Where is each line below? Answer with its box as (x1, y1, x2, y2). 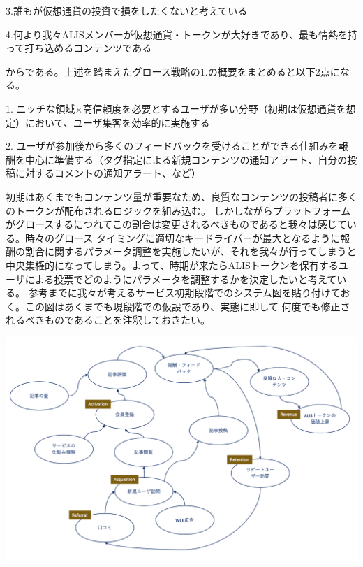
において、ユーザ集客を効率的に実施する (24, 115, 210, 129)
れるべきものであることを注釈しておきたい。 (6, 313, 211, 327)
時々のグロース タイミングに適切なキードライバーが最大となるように (24, 230, 341, 245)
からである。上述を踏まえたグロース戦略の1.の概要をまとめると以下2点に (6, 64, 340, 78)
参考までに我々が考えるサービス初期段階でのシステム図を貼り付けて (28, 285, 341, 300)
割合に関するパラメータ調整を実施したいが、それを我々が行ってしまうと (24, 244, 357, 259)
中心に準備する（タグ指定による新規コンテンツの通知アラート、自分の (24, 152, 348, 166)
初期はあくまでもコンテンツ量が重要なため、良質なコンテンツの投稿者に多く (6, 189, 357, 203)
